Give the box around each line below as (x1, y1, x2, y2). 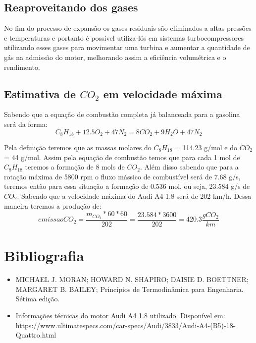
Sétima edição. (15, 293, 60, 304)
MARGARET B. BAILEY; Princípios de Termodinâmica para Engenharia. (15, 284, 244, 294)
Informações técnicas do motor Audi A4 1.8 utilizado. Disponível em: (15, 310, 225, 320)
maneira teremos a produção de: (4, 200, 102, 211)
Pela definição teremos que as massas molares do (4, 142, 152, 153)
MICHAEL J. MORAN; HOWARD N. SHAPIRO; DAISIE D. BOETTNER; (15, 274, 249, 285)
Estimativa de (4, 86, 76, 101)
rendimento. (4, 61, 40, 72)
